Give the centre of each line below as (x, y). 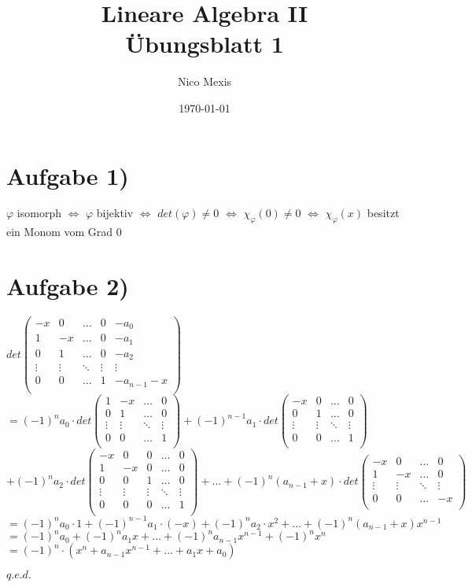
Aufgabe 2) (68, 286)
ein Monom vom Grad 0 (64, 232)
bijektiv (115, 213)
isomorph (39, 213)
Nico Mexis (205, 81)
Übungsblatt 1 (205, 44)
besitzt (383, 213)
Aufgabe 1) (68, 175)
